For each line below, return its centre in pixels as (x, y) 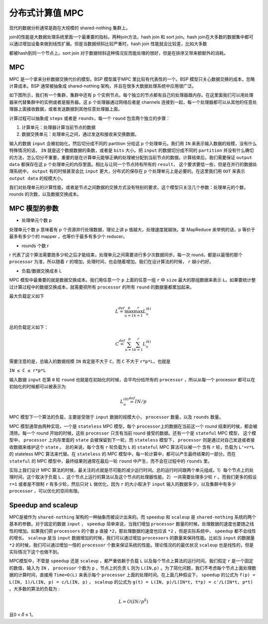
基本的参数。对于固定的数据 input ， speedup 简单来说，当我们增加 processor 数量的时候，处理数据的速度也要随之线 (132, 524)
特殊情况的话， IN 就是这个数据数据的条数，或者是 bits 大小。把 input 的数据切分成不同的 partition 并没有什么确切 (132, 150)
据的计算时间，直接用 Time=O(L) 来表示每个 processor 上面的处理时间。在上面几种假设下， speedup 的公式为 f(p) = (132, 575)
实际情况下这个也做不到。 (35, 551)
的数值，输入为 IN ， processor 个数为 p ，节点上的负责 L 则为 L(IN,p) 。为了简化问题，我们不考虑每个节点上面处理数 (133, 568)
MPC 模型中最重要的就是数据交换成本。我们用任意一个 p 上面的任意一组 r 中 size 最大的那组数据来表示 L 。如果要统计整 (133, 280)
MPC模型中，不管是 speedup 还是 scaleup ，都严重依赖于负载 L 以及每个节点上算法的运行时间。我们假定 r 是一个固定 (131, 561)
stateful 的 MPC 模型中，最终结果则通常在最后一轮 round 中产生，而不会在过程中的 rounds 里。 (111, 461)
